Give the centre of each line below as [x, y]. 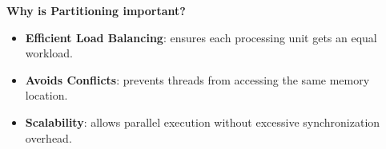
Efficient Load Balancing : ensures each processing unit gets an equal [201, 37]
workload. [49, 53]
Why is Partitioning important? [96, 10]
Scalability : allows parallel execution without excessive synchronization [203, 122]
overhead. [48, 137]
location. [46, 95]
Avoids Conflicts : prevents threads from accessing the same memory [197, 79]
